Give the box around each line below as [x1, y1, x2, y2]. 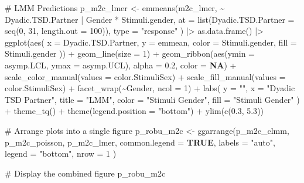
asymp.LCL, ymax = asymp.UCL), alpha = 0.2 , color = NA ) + [5, 58, 237, 71]
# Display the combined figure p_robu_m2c [5, 167, 166, 179]
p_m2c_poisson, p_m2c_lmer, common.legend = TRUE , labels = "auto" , [5, 136, 275, 148]
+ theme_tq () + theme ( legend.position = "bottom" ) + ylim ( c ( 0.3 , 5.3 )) [5, 105, 264, 117]
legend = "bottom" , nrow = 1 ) [5, 147, 117, 160]
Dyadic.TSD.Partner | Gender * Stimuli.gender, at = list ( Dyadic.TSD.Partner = [5, 13, 295, 25]
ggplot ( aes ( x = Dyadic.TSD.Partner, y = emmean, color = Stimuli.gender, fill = [5, 36, 297, 48]
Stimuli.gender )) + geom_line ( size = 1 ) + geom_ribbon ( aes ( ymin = [5, 47, 255, 60]
